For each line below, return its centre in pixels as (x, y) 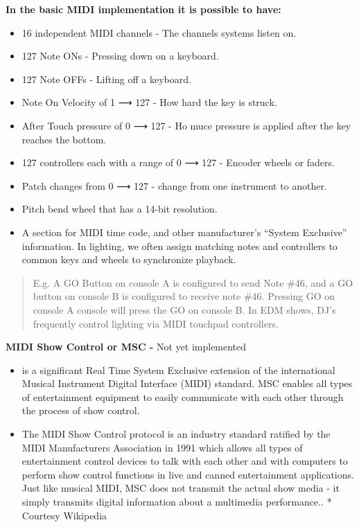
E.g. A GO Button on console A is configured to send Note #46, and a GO (193, 282)
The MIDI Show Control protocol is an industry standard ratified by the (176, 434)
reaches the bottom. (64, 139)
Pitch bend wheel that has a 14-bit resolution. (120, 209)
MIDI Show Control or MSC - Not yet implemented (126, 347)
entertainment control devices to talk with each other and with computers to (185, 461)
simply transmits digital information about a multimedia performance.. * (177, 502)
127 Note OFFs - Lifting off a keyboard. (106, 79)
